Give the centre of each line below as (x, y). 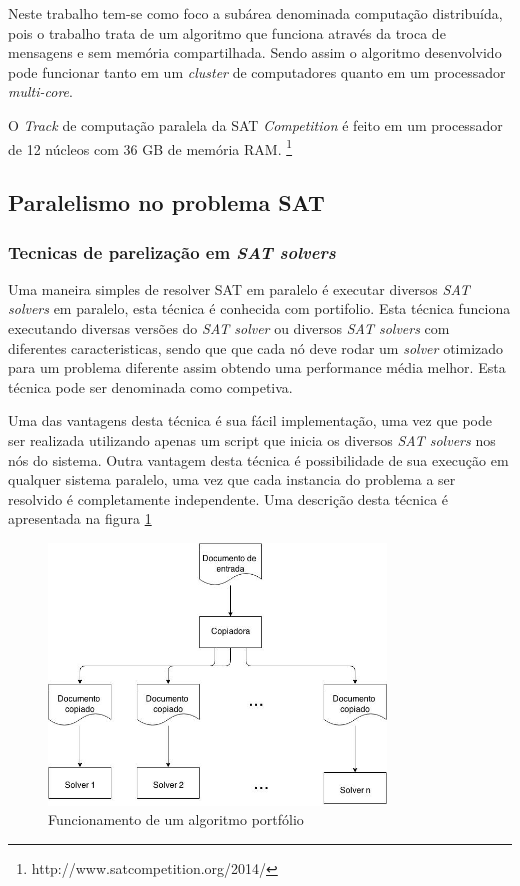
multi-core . (40, 91)
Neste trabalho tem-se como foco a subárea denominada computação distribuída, (255, 13)
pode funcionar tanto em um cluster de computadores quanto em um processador (257, 71)
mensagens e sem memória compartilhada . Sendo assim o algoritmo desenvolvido (255, 52)
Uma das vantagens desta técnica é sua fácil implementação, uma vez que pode (250, 420)
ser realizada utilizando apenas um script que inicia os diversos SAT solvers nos (252, 439)
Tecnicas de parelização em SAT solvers (172, 251)
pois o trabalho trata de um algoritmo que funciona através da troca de (227, 32)
